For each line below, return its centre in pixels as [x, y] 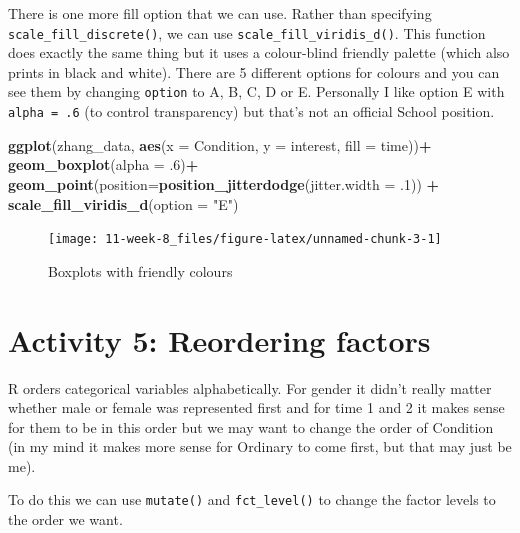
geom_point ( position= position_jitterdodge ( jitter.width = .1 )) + [224, 183]
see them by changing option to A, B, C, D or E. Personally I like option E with [256, 91]
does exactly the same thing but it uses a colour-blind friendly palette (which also [259, 52]
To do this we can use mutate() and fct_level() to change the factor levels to [252, 499]
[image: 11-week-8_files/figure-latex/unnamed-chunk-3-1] [245, 239]
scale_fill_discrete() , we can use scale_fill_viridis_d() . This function [247, 32]
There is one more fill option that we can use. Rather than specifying [220, 13]
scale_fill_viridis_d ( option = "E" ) [123, 203]
